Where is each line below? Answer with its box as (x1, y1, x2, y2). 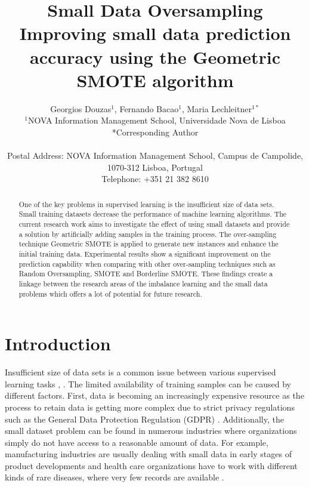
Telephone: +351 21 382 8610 (101, 172, 209, 185)
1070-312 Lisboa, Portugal (107, 161, 203, 173)
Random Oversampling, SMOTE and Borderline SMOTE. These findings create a (18, 269, 273, 279)
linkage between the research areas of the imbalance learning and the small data (18, 278, 268, 288)
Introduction (5, 331, 111, 356)
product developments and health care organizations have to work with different (5, 459, 298, 471)
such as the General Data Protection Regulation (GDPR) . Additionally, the (5, 412, 284, 425)
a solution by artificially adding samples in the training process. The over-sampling (18, 229, 277, 239)
